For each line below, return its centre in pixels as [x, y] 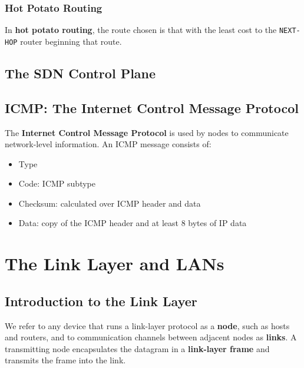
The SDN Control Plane [80, 73]
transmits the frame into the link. [65, 360]
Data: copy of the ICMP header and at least [98, 223]
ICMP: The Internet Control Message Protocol [152, 107]
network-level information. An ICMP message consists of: [108, 144]
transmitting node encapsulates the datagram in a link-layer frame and [137, 348]
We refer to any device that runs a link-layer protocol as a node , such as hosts [147, 325]
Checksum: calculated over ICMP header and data [110, 203]
